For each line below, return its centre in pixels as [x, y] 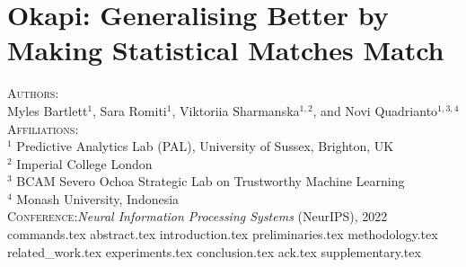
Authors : [33, 93]
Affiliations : [43, 128]
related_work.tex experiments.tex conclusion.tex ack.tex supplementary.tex [214, 251]
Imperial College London [84, 163]
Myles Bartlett [48, 110]
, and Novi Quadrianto [375, 110]
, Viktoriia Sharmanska [236, 110]
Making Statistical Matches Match [226, 50]
